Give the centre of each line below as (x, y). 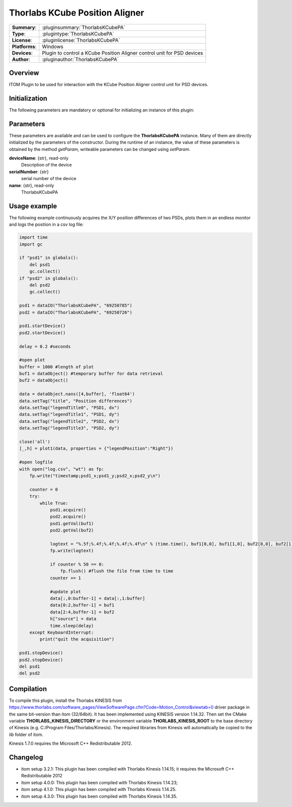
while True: (54, 503)
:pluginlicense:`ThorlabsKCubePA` (81, 40)
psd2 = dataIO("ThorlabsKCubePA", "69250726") (76, 312)
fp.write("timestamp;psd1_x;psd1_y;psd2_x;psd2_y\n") (95, 476)
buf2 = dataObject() (44, 380)
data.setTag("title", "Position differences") (76, 401)
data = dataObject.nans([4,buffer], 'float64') (77, 394)
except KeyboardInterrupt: (62, 632)
